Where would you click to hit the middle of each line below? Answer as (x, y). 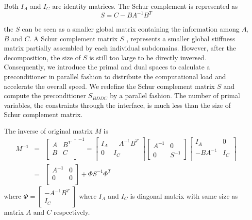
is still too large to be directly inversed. (148, 57)
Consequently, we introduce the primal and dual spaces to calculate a (107, 67)
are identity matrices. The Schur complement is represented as (145, 6)
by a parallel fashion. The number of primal (175, 95)
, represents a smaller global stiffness (181, 38)
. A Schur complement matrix (74, 38)
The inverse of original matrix (48, 131)
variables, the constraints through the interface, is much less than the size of (117, 105)
